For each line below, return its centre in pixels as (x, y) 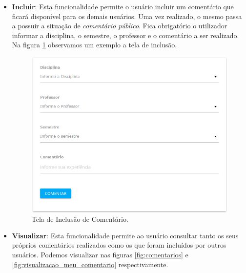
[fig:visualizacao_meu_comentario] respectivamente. (90, 264)
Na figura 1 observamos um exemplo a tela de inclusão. (94, 45)
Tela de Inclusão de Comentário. (80, 219)
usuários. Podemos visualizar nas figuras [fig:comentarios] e (100, 255)
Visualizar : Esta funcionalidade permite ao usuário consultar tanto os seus (125, 235)
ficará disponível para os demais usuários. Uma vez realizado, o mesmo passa (127, 16)
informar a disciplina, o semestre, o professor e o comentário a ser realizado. (125, 35)
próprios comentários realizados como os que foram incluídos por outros (119, 245)
